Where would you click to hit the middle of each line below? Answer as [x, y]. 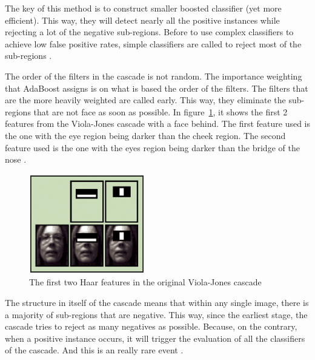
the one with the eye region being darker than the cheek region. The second [145, 135]
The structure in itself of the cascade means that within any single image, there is [157, 302]
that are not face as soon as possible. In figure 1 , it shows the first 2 [161, 111]
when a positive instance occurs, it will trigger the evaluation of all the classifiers [155, 338]
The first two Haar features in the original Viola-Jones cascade [145, 282]
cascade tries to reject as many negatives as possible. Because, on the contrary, [151, 326]
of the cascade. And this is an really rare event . [94, 350]
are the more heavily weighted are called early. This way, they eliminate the [145, 100]
